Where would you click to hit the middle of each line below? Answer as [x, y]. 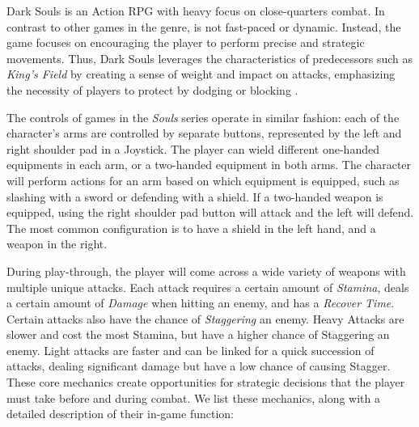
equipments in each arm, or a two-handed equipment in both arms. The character [209, 165]
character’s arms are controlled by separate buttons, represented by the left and [204, 133]
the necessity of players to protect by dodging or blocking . [152, 89]
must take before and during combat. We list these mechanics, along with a [193, 397]
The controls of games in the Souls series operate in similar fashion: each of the [203, 117]
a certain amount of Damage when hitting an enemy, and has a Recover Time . [201, 303]
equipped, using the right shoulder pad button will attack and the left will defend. [210, 212]
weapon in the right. [57, 244]
